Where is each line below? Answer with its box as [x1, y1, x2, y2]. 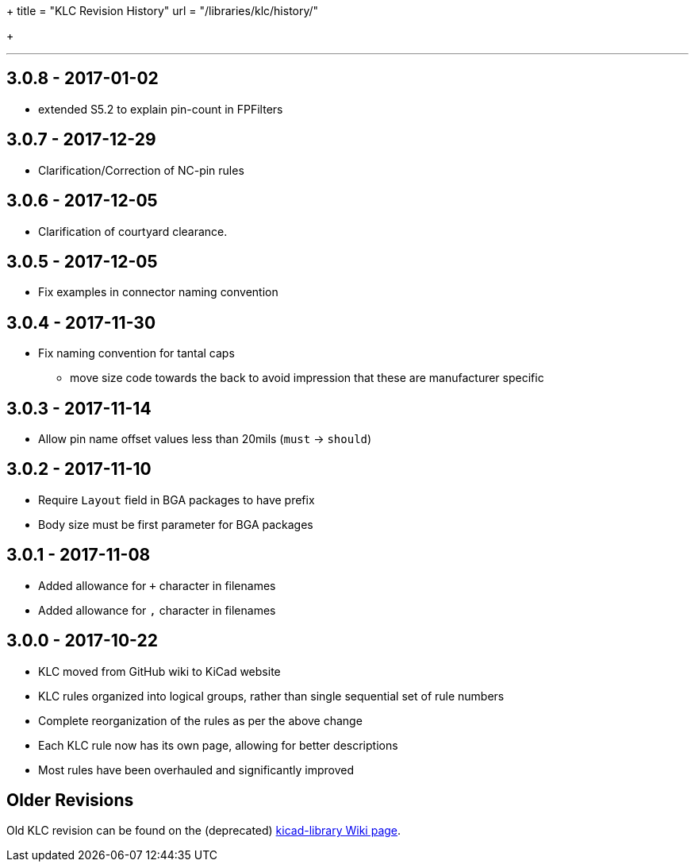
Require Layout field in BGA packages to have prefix [38, 492, 315, 507]
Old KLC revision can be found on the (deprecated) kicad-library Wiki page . [6, 824, 401, 838]
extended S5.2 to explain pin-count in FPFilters [38, 102, 283, 116]
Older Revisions [6, 790, 134, 811]
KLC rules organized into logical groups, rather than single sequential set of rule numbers [38, 689, 505, 703]
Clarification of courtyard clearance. [38, 224, 228, 238]
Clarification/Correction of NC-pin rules [38, 163, 244, 177]
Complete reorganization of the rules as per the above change [38, 713, 363, 727]
